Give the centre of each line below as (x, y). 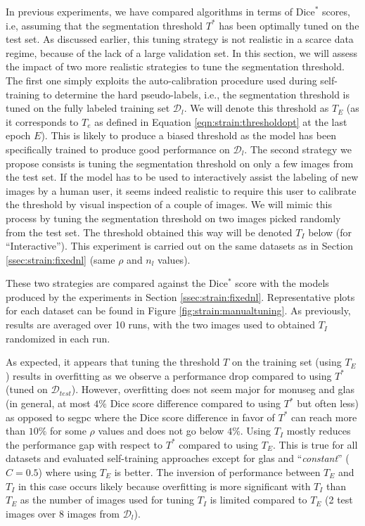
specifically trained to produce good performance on (118, 149)
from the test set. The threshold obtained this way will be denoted (149, 232)
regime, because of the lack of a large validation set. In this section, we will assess (181, 52)
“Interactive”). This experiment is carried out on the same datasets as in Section (180, 246)
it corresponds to (42, 121)
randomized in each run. (58, 338)
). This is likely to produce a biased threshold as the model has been (189, 135)
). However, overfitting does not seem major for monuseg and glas (213, 389)
